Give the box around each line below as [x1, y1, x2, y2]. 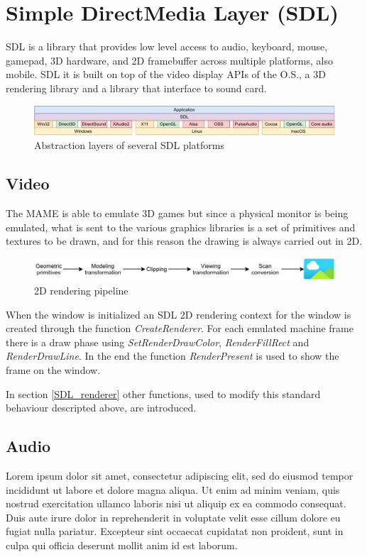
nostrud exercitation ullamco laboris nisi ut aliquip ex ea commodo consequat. [6, 496, 346, 511]
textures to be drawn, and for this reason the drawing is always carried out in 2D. [6, 233, 363, 248]
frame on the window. [6, 363, 101, 377]
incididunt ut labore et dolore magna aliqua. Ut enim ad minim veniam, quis [6, 482, 340, 497]
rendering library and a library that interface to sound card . [6, 80, 267, 95]
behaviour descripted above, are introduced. [6, 400, 197, 415]
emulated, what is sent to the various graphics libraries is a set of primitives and [6, 219, 356, 234]
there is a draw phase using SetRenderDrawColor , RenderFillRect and [6, 334, 310, 349]
